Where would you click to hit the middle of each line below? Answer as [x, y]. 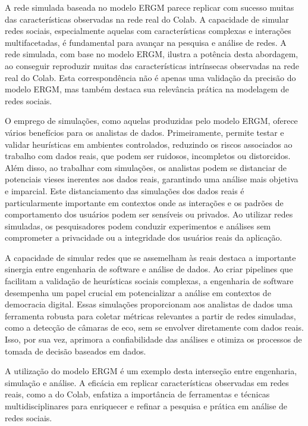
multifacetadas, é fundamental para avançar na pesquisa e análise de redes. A [146, 42]
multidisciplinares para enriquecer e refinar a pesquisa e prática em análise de [146, 406]
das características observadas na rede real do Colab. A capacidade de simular [147, 19]
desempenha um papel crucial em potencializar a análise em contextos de [138, 292]
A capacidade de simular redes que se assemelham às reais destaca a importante [150, 257]
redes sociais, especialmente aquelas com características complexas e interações [148, 31]
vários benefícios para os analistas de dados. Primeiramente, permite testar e [144, 132]
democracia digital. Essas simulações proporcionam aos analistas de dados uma [149, 304]
